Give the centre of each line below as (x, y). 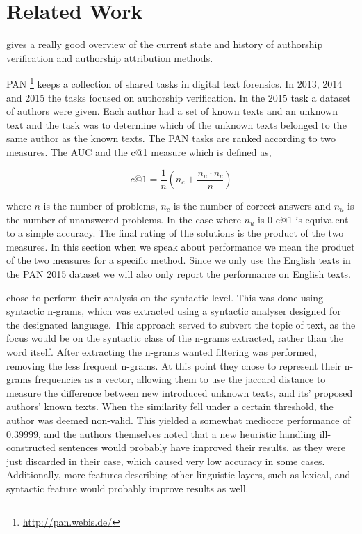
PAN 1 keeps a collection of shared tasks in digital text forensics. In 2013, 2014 (174, 83)
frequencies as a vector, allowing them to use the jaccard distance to (180, 379)
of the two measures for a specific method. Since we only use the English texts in (179, 260)
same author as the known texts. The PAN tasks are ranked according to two (171, 138)
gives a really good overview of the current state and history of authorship (165, 44)
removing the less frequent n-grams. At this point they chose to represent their (174, 365)
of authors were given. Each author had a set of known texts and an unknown (172, 111)
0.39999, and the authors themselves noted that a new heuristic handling (162, 433)
